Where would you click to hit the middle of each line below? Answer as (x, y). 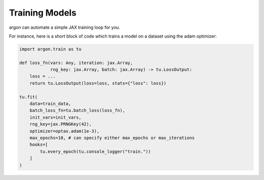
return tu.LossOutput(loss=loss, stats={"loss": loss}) (98, 83)
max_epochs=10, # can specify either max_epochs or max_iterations (112, 138)
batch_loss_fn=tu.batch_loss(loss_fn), (77, 110)
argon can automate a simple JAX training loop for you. (65, 27)
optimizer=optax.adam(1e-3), (65, 131)
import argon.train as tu (50, 49)
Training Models (43, 13)
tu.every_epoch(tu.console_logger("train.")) (95, 151)
